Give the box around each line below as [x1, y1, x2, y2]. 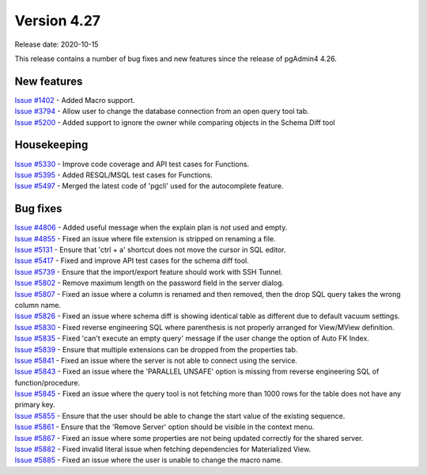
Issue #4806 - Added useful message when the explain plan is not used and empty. [14, 222, 288, 233]
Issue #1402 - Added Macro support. [14, 95, 135, 104]
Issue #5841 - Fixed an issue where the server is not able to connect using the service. [14, 355, 298, 365]
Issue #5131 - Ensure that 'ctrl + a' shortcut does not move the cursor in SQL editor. [14, 245, 286, 254]
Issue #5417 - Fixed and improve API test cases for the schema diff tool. [14, 256, 249, 265]
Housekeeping [14, 139, 89, 152]
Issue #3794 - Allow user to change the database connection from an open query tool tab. [14, 107, 309, 116]
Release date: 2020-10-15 [14, 40, 99, 49]
